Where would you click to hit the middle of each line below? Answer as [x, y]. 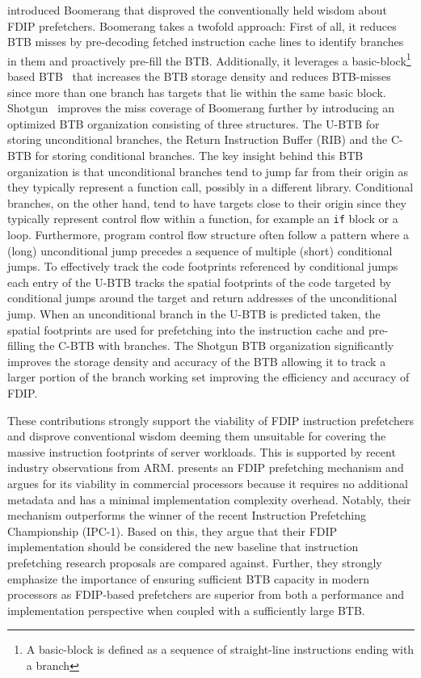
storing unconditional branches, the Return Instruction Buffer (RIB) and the [198, 139]
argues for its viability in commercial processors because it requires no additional [208, 483]
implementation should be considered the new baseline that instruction [183, 547]
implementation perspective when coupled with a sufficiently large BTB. [186, 610]
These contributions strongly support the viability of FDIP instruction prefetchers [211, 420]
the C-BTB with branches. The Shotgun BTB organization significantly [216, 345]
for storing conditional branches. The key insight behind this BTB [199, 155]
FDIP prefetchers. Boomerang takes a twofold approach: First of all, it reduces [202, 25]
